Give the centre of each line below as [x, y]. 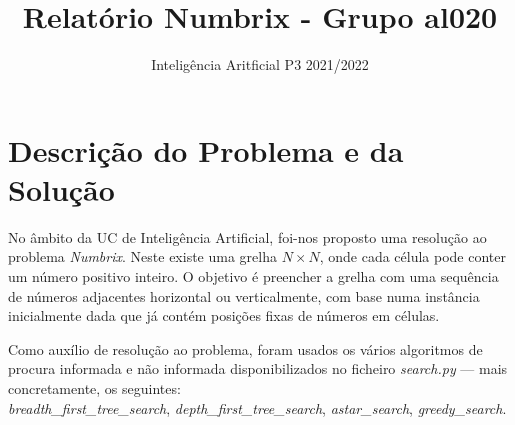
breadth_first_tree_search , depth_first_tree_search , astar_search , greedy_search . [257, 407]
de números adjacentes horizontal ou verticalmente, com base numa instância [244, 295]
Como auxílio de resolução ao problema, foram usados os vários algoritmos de [245, 348]
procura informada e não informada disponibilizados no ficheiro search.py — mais [258, 368]
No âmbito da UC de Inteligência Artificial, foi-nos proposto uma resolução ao [247, 236]
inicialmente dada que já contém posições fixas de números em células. [224, 315]
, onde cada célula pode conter [412, 256]
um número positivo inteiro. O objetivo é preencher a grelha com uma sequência [253, 276]
